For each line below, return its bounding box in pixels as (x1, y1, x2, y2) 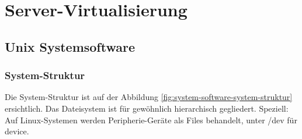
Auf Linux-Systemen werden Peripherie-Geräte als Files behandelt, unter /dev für (5, 113, 297, 126)
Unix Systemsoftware (5, 37, 135, 55)
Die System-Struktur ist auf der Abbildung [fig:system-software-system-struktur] (5, 91, 293, 103)
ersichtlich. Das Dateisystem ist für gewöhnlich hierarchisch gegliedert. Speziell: (5, 102, 289, 114)
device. (5, 125, 29, 137)
